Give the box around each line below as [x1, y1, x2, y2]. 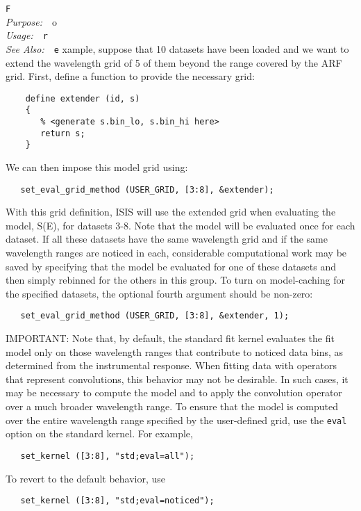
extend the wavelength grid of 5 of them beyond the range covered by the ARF [6, 55, 342, 70]
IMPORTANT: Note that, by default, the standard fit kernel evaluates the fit [6, 331, 335, 346]
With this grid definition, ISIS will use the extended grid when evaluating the [6, 204, 336, 219]
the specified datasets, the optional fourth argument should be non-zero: [6, 286, 313, 300]
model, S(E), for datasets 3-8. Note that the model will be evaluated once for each [6, 218, 355, 232]
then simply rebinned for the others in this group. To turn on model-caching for [6, 273, 345, 287]
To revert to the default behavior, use [6, 471, 166, 485]
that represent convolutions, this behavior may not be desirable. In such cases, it [6, 371, 349, 386]
